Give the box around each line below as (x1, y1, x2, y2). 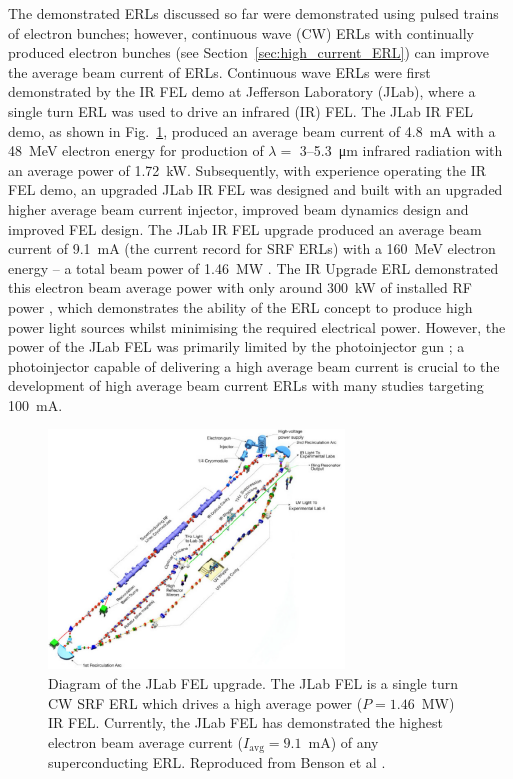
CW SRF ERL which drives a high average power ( (48, 692, 363, 713)
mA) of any (308, 731, 379, 752)
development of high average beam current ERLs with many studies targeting (8, 375, 484, 396)
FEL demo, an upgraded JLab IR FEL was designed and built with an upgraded (8, 179, 503, 200)
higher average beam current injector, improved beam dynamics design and (8, 198, 469, 219)
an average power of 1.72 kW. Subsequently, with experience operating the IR (8, 159, 486, 180)
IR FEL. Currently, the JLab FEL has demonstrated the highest (48, 712, 443, 733)
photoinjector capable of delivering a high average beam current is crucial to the (8, 355, 500, 376)
